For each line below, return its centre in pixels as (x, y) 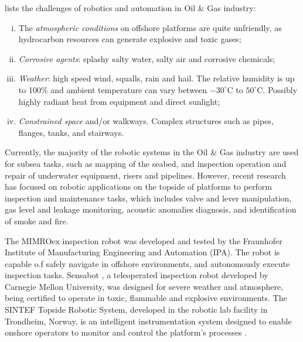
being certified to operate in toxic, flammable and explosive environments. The (146, 298)
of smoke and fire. (37, 220)
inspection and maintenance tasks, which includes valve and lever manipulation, (148, 198)
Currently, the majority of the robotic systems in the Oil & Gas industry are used (152, 152)
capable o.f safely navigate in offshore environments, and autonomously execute (147, 263)
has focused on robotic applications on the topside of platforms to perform (138, 187)
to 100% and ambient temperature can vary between (113, 89)
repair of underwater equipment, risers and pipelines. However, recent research (145, 175)
